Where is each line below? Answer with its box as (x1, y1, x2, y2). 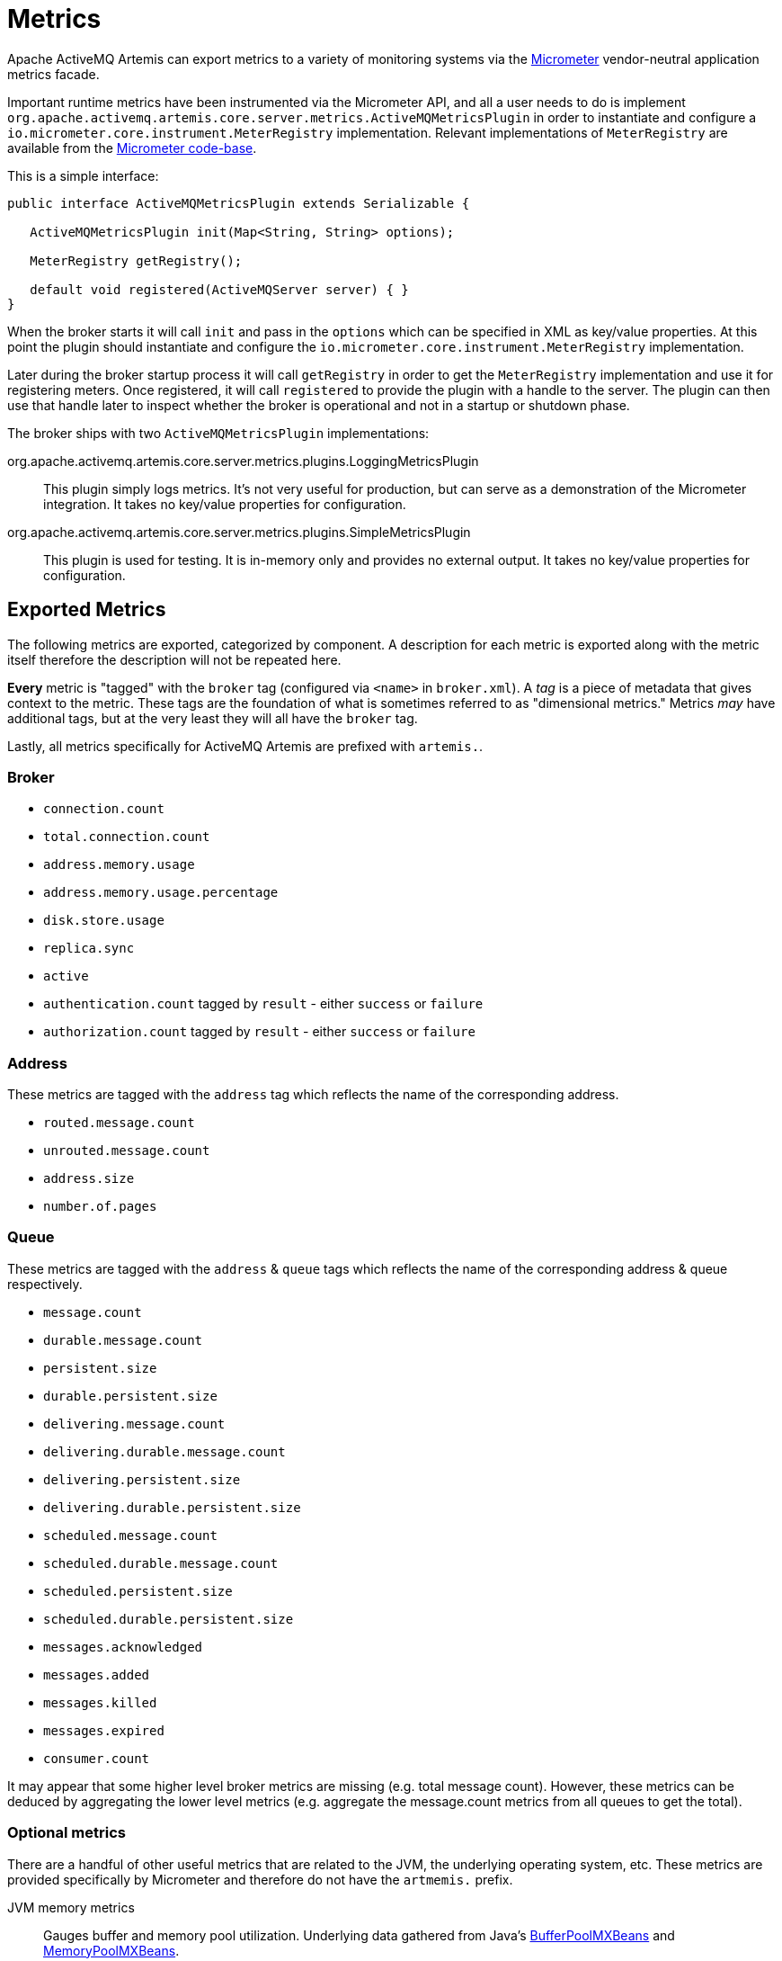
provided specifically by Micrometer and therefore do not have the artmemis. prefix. (7, 1871, 513, 1887)
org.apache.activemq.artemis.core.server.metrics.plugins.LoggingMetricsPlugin (7, 452, 479, 469)
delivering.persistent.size (43, 1472, 241, 1487)
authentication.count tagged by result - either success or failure (43, 996, 484, 1012)
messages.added (43, 1667, 150, 1682)
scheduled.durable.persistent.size (43, 1611, 294, 1626)
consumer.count (43, 1751, 150, 1766)
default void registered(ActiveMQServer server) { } (30, 282, 409, 297)
